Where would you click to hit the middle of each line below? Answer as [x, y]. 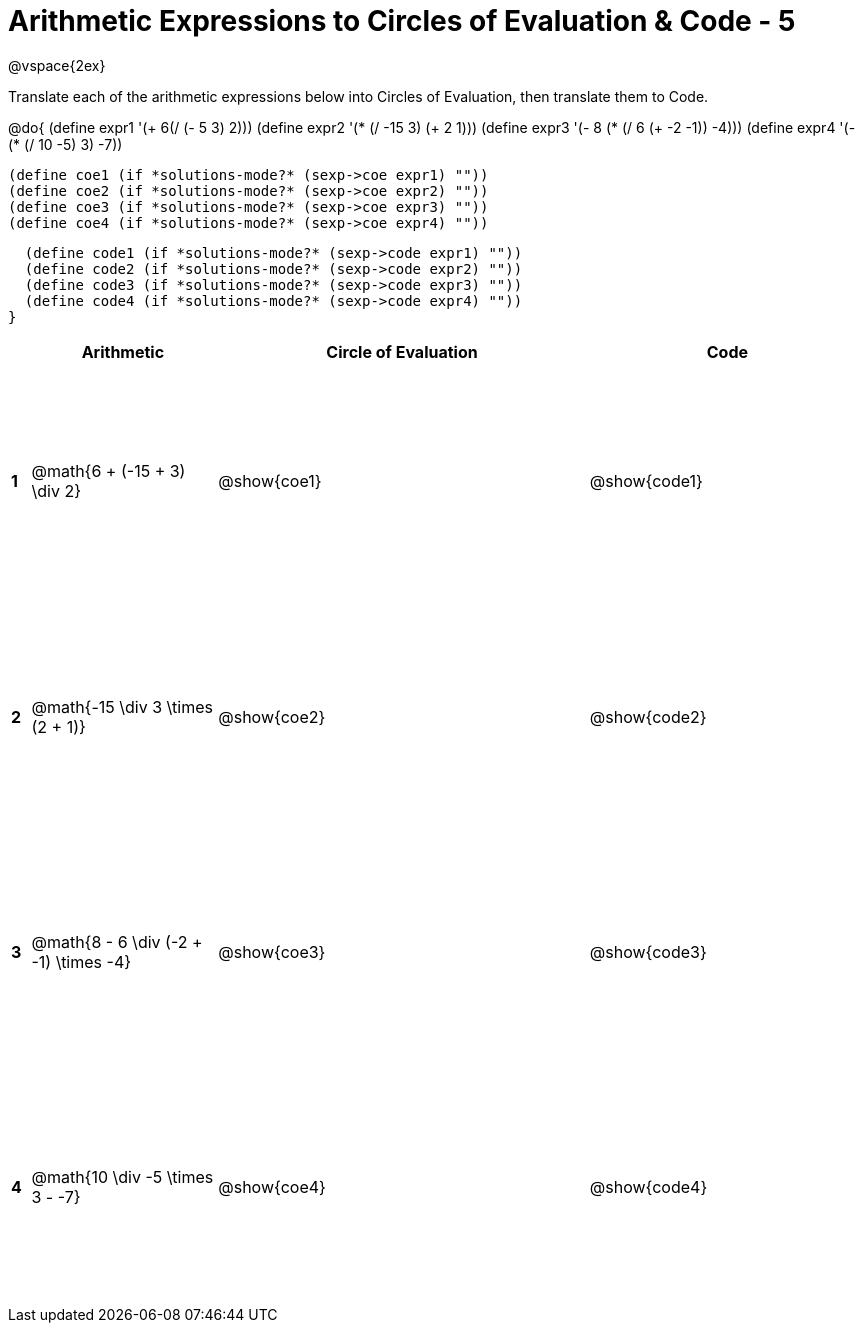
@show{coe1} [270, 481]
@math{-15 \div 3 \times [122, 706]
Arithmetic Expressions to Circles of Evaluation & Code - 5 [402, 21]
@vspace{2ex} [57, 65]
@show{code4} [648, 1187]
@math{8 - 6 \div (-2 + [117, 942]
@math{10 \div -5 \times [122, 1177]
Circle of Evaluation [402, 351]
